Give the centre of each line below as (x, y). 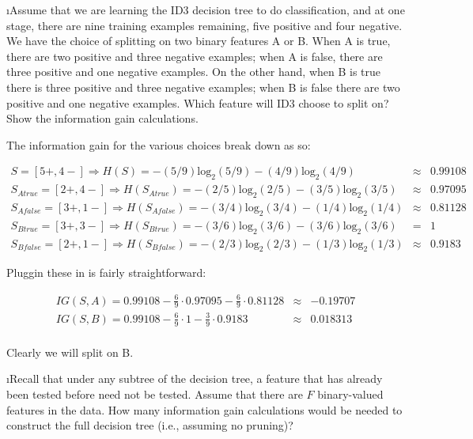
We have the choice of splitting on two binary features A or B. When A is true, (199, 41)
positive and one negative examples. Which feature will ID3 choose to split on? (198, 102)
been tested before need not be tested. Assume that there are (155, 394)
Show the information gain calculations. (102, 118)
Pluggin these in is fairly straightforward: (106, 272)
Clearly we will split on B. (70, 352)
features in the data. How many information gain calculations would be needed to (204, 409)
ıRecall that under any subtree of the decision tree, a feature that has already (195, 378)
